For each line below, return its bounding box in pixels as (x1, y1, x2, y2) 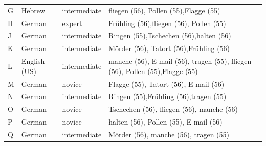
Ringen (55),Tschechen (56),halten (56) (108, 30, 231, 41)
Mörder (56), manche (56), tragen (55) (108, 129, 229, 139)
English (21, 56, 45, 66)
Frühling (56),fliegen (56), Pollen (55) (108, 17, 226, 28)
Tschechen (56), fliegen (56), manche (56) (108, 104, 238, 114)
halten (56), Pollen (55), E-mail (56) (108, 116, 223, 127)
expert (62, 17, 82, 28)
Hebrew (21, 5, 46, 15)
